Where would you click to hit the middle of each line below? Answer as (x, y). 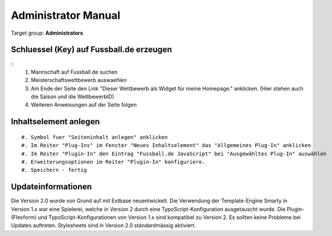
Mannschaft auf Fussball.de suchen (74, 72)
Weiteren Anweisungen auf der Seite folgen (84, 105)
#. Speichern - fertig (54, 170)
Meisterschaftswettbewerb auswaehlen (79, 80)
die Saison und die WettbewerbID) (73, 97)
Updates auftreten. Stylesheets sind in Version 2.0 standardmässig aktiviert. (103, 225)
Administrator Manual (66, 15)
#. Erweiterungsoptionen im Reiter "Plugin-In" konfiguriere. (113, 162)
